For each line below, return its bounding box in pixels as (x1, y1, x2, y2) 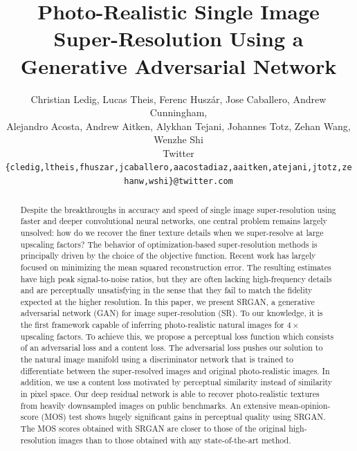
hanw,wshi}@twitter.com (124, 176, 233, 187)
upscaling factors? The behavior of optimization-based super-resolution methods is (20, 238, 318, 250)
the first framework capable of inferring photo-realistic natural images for (20, 319, 284, 331)
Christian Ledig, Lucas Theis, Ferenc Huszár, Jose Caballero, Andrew (30, 91, 327, 106)
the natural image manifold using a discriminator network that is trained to (20, 353, 293, 365)
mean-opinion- (279, 399, 331, 411)
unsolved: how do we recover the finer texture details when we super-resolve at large (20, 226, 324, 238)
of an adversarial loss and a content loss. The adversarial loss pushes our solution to (20, 342, 323, 353)
